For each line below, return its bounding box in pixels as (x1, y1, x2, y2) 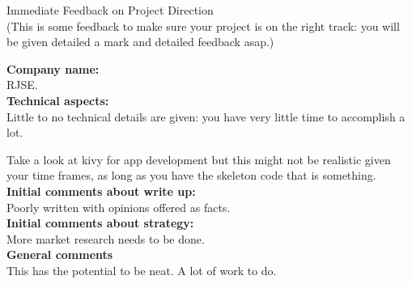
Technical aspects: (6, 91, 109, 108)
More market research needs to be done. (6, 230, 205, 247)
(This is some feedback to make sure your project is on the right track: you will (6, 17, 400, 34)
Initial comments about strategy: (6, 214, 194, 231)
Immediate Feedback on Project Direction (6, 2, 214, 18)
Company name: (6, 60, 100, 77)
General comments (6, 246, 113, 263)
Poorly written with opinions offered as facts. (6, 198, 231, 215)
